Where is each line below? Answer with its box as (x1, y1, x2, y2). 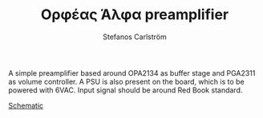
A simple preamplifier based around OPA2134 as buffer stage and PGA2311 (8, 68, 256, 77)
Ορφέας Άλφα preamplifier (40, 6, 229, 24)
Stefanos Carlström (103, 32, 167, 41)
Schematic (8, 100, 44, 110)
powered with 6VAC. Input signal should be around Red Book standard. (8, 85, 243, 95)
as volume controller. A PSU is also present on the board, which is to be (8, 77, 245, 86)
